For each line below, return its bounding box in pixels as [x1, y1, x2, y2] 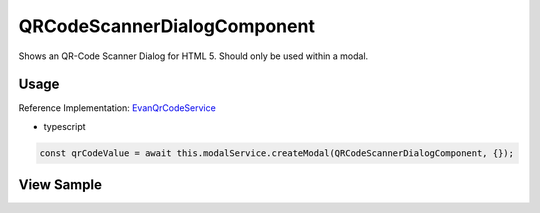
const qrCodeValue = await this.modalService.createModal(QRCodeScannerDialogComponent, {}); [39, 147, 515, 159]
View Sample [18, 176, 102, 194]
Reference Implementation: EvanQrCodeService [18, 102, 217, 114]
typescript [43, 120, 86, 132]
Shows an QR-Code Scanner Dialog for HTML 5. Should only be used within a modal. [18, 50, 369, 62]
